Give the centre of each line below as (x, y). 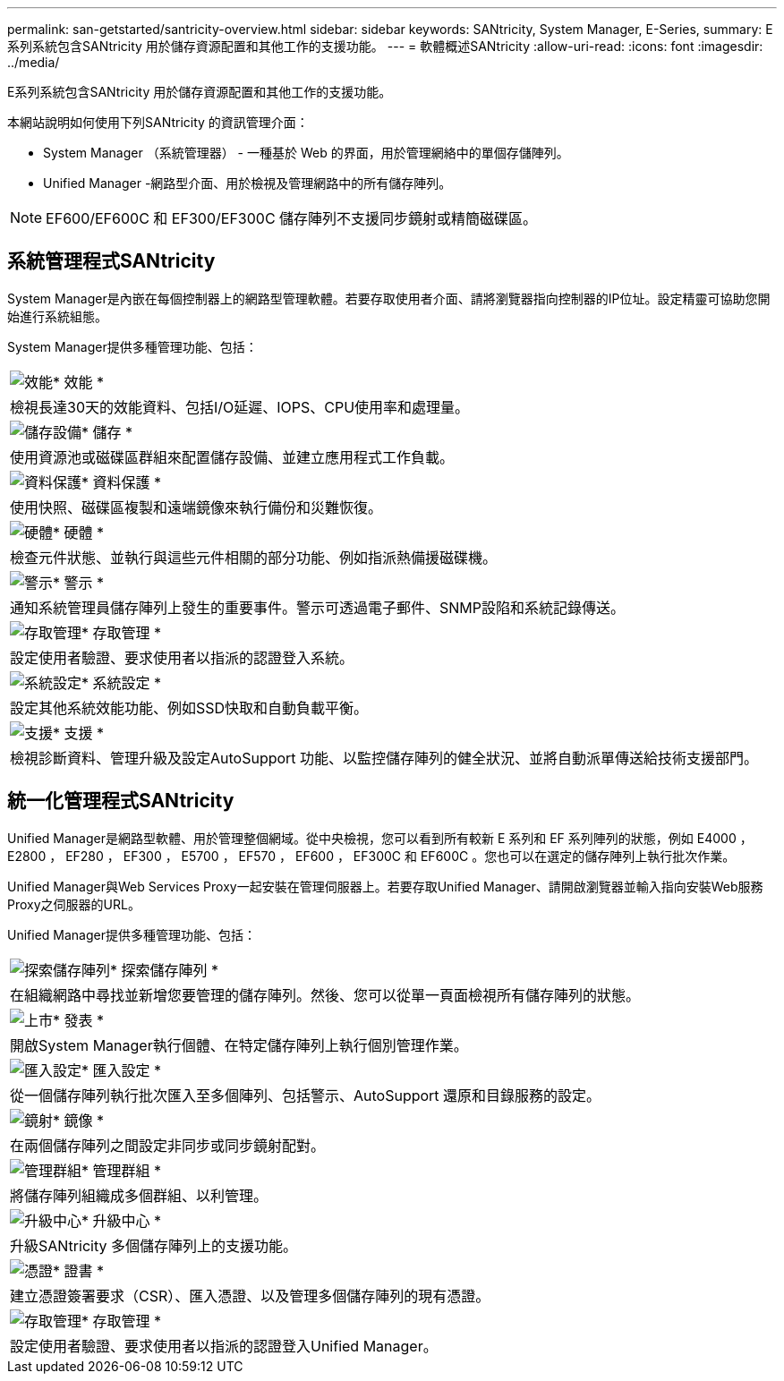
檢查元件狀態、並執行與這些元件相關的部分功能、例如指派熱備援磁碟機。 (254, 557)
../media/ (34, 62)
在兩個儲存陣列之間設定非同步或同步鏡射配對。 (168, 1145)
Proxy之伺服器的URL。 (74, 904)
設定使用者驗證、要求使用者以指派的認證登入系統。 (182, 657)
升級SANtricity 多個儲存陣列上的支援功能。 (153, 1245)
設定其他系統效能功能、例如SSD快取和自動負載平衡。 (189, 708)
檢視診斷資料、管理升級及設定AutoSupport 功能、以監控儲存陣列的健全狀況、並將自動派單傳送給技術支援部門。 (384, 758)
